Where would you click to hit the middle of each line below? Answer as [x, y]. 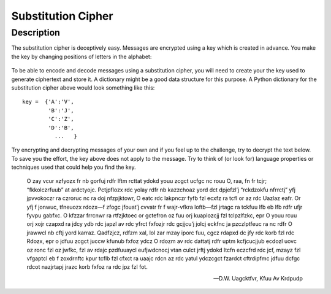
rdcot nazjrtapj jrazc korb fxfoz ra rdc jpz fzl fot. [87, 267]
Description [36, 33]
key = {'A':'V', [48, 102]
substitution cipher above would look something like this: [83, 87]
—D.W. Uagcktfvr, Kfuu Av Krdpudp [258, 278]
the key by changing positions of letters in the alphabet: [82, 56]
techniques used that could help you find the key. [74, 167]
